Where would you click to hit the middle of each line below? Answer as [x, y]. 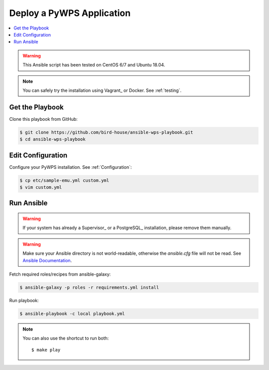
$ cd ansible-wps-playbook [53, 139]
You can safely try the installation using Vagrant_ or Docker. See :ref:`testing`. [102, 90]
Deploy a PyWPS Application [70, 13]
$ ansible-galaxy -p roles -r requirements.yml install [89, 287]
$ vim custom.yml [41, 187]
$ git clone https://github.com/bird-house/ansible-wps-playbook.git [106, 132]
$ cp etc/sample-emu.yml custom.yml [65, 180]
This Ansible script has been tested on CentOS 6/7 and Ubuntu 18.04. [94, 65]
